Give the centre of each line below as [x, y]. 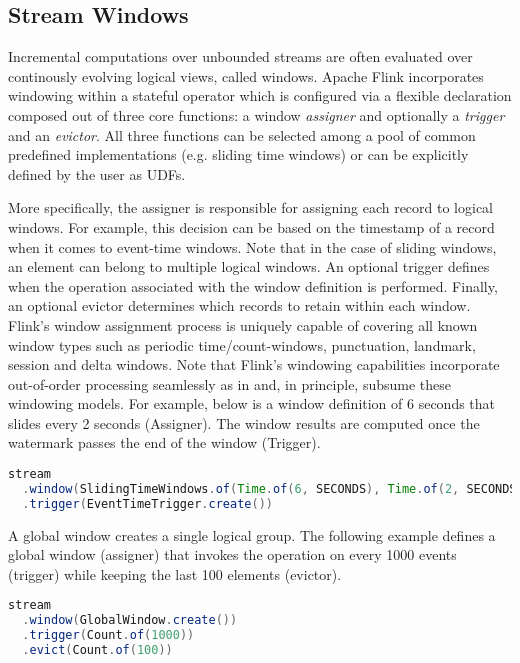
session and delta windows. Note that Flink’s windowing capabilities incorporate [254, 364]
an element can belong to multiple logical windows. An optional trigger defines [249, 266]
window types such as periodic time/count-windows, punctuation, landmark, [242, 344]
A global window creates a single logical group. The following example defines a [252, 534]
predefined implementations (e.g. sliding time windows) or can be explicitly [238, 154]
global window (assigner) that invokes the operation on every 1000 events [232, 554]
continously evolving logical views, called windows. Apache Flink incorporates [246, 75]
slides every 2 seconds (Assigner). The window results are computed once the [244, 422]
